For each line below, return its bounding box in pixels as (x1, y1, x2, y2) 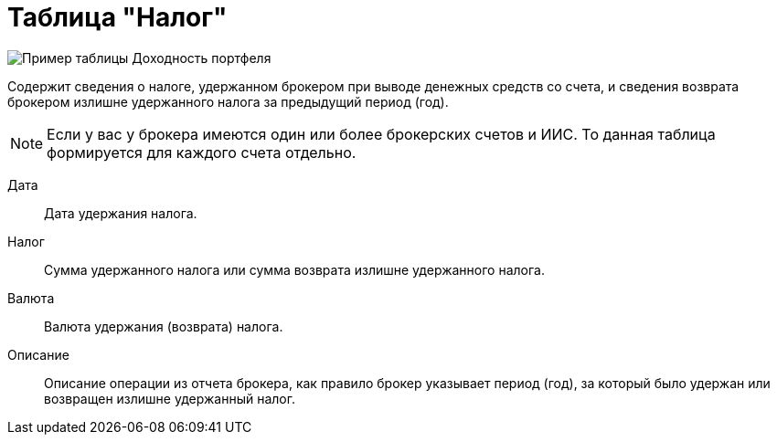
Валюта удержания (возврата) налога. (44, 318, 283, 334)
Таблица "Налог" (7, 2, 228, 33)
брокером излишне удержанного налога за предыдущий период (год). (7, 93, 449, 110)
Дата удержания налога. (44, 205, 197, 221)
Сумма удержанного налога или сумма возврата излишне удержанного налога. (44, 261, 545, 278)
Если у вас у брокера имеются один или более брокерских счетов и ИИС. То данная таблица (47, 124, 716, 143)
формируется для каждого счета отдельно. (47, 142, 357, 162)
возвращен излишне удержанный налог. (44, 390, 295, 406)
